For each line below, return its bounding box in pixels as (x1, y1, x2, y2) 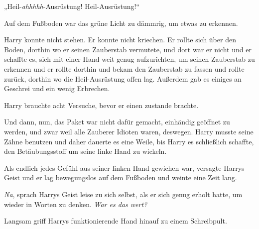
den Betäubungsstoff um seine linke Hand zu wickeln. (4, 146, 167, 156)
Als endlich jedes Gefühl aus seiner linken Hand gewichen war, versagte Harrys (4, 162, 245, 173)
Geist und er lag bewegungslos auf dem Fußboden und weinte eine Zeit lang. (4, 172, 237, 183)
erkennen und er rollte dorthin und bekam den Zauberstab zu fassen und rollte (4, 63, 245, 74)
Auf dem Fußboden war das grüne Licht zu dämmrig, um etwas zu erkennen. (4, 17, 238, 28)
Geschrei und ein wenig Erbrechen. (4, 83, 110, 94)
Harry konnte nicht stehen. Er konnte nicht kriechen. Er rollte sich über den (4, 34, 236, 45)
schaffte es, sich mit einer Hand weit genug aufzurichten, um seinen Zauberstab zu (4, 54, 255, 64)
